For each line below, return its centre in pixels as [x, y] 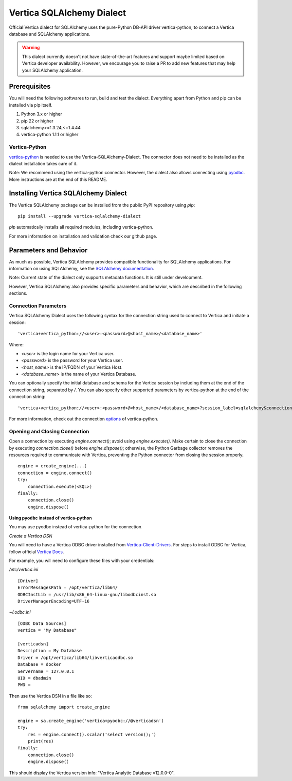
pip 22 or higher [37, 121]
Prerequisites [30, 87]
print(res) [41, 741]
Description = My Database [50, 651]
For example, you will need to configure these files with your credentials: [82, 561]
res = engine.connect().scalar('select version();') [92, 734]
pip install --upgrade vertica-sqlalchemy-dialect [79, 216]
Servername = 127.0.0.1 [46, 671]
